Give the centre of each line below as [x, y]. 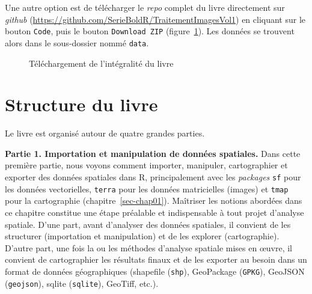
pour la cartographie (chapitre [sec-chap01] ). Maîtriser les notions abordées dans [154, 201]
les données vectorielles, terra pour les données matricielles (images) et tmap [147, 188]
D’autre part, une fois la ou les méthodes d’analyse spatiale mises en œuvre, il [149, 247]
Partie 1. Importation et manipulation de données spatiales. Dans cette [153, 153]
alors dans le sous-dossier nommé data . [77, 42]
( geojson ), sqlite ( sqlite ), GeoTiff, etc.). [82, 283]
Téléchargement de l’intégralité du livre [101, 63]
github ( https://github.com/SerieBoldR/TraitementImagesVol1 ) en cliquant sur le [155, 19]
